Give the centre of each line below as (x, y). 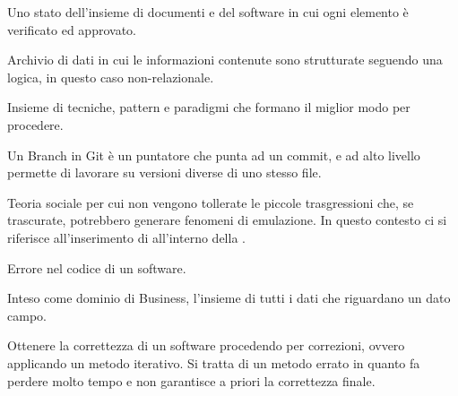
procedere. (35, 124)
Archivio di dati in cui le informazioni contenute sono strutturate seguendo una (225, 60)
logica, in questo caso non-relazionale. (111, 77)
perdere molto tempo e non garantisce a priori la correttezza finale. (191, 380)
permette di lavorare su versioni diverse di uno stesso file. (164, 172)
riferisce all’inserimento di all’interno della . (126, 237)
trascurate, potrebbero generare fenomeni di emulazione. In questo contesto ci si (227, 220)
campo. (27, 315)
